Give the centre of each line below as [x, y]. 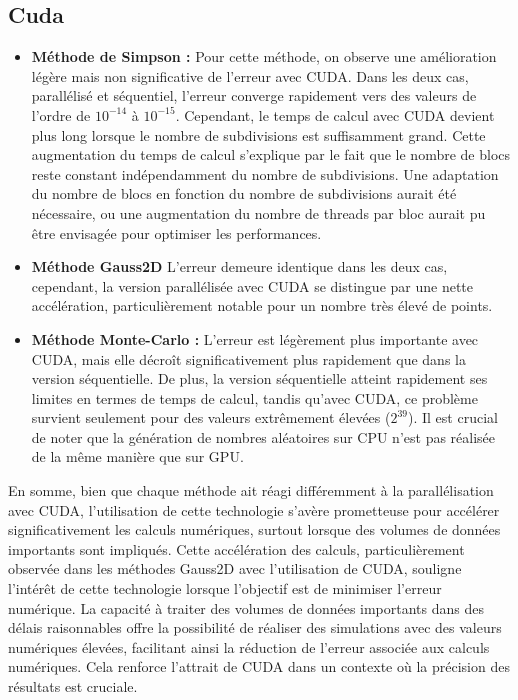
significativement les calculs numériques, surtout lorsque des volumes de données [254, 529]
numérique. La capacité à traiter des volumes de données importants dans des [246, 607]
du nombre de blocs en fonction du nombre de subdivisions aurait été [244, 193]
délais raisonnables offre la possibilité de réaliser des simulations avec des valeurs [255, 627]
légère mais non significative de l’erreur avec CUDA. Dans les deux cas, [250, 75]
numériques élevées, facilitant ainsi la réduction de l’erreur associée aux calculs [249, 646]
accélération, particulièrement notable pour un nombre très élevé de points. [262, 305]
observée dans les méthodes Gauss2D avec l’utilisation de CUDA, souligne [235, 568]
